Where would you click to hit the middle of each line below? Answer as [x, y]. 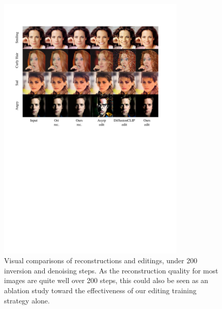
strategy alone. [27, 300]
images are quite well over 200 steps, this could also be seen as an [106, 280]
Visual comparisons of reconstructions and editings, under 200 [101, 260]
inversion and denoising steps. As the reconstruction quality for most [111, 270]
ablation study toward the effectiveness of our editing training [100, 290]
